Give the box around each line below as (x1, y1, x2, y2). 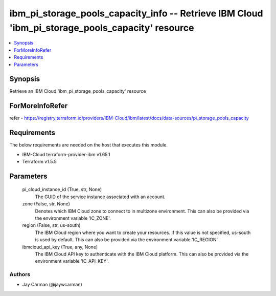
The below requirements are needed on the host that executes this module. (9, 142, 168, 148)
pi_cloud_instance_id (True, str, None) (22, 186, 102, 193)
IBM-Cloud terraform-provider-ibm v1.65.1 (22, 151, 110, 157)
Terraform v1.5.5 (22, 159, 57, 165)
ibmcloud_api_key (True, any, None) (22, 244, 98, 250)
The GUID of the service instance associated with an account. (35, 194, 166, 200)
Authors (9, 271, 31, 278)
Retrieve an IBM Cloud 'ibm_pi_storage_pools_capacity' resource (9, 88, 146, 94)
